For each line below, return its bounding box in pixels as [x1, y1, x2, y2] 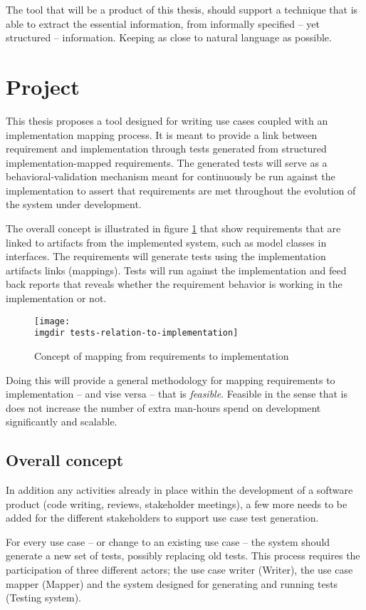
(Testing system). [6, 590, 81, 605]
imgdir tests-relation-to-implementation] [34, 328, 239, 338]
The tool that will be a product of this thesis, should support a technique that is [6, 2, 358, 16]
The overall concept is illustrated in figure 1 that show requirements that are [6, 221, 341, 236]
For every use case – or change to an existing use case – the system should [6, 534, 330, 549]
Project [6, 71, 80, 100]
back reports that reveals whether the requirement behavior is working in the [6, 276, 343, 291]
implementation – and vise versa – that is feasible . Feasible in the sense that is [6, 386, 347, 401]
